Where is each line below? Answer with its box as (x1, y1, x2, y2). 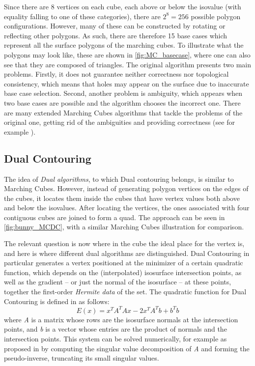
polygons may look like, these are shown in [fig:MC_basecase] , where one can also (4, 49, 251, 59)
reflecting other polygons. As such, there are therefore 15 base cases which (4, 30, 227, 40)
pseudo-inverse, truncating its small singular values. (4, 353, 159, 363)
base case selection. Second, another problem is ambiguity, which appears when (4, 88, 243, 98)
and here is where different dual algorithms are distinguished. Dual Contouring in (4, 248, 250, 258)
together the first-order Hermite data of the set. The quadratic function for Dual (4, 286, 247, 297)
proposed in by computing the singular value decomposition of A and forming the (4, 343, 250, 353)
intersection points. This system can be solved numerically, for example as (4, 333, 227, 343)
